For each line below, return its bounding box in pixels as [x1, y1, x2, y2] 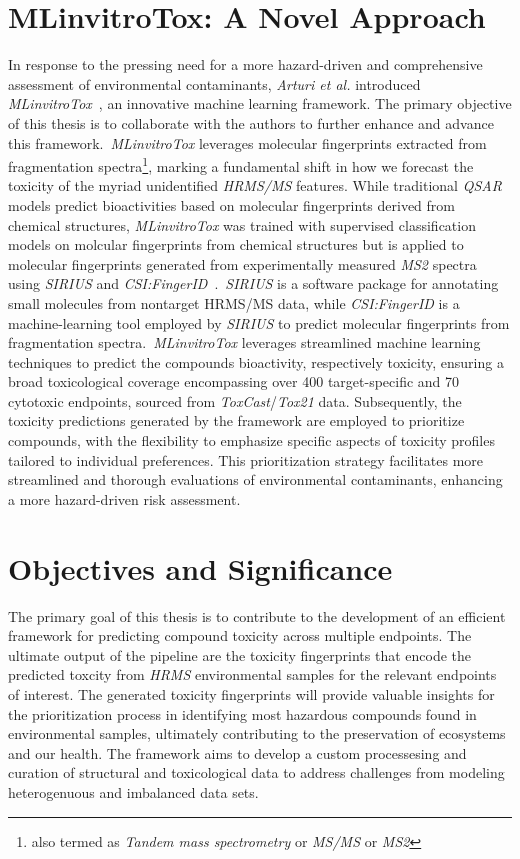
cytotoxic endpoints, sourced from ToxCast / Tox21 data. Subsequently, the [8, 390, 462, 411]
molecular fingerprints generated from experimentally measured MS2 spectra [8, 253, 477, 274]
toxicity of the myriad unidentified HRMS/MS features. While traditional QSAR [8, 175, 502, 196]
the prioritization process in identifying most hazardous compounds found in [8, 703, 477, 724]
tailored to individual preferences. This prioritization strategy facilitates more [8, 449, 484, 470]
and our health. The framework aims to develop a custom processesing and [8, 742, 467, 763]
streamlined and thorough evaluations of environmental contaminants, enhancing [8, 469, 503, 490]
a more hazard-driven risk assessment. [8, 488, 241, 509]
